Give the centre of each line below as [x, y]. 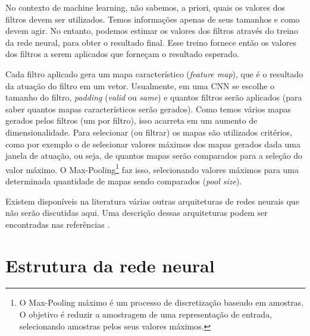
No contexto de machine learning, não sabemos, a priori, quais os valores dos [145, 7]
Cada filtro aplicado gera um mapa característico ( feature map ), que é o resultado [154, 73]
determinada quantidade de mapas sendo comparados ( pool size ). [124, 180]
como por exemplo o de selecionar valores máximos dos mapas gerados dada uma [153, 144]
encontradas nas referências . [58, 224]
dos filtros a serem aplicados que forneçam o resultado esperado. [123, 54]
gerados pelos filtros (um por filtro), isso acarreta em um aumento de [131, 120]
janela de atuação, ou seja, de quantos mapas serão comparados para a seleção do [154, 156]
